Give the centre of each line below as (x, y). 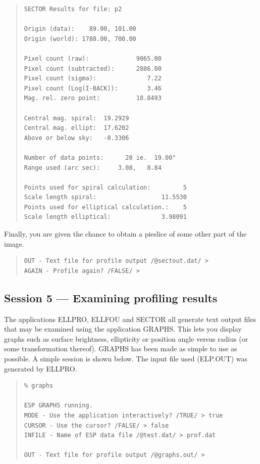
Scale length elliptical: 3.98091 (105, 217)
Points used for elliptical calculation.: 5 (105, 207)
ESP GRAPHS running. (58, 406)
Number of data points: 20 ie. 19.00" (100, 157)
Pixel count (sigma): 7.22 (93, 79)
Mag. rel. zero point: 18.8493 (93, 98)
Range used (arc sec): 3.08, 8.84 (93, 168)
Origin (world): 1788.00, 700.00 (80, 39)
